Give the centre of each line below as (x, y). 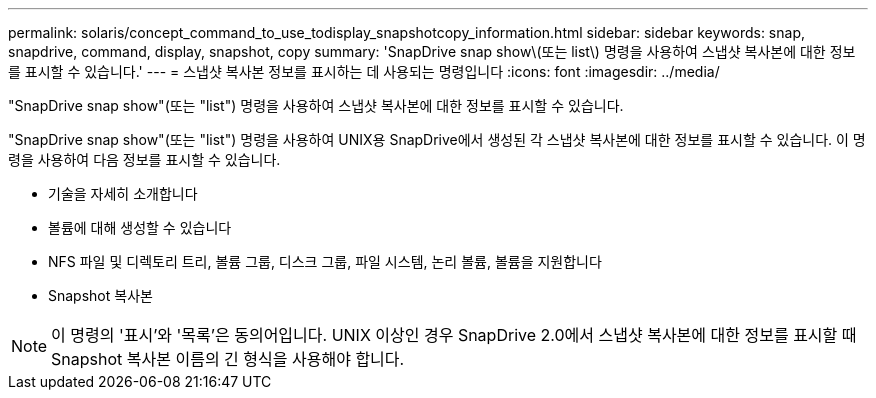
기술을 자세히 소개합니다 (123, 193)
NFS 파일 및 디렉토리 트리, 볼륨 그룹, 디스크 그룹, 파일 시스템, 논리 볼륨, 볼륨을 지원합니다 (325, 261)
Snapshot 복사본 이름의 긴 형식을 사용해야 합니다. (228, 359)
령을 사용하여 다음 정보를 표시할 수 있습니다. (144, 159)
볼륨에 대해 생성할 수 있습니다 (140, 227)
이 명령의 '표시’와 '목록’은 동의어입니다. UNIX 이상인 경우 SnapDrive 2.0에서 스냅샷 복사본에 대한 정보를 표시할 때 (454, 335)
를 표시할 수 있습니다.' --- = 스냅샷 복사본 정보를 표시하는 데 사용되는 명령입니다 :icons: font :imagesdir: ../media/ (364, 71)
